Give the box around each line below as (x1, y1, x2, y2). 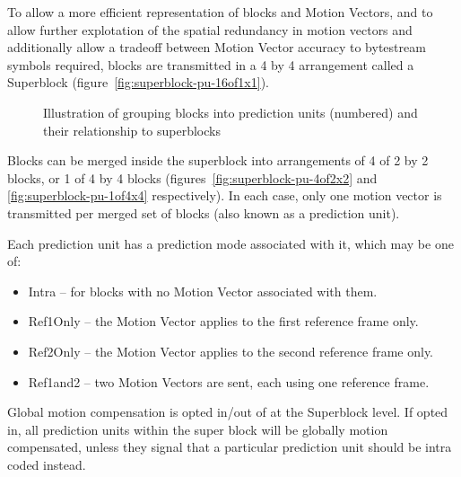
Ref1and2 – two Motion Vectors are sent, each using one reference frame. (28, 372, 430, 391)
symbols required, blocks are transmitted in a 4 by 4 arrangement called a (7, 55, 414, 74)
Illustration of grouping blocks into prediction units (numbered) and (43, 102, 418, 121)
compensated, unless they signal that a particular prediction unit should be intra (7, 437, 452, 456)
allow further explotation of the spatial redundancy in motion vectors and (7, 20, 413, 39)
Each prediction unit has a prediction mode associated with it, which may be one (7, 234, 454, 252)
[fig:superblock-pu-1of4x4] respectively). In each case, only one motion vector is (7, 186, 442, 205)
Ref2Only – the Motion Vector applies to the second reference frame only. (28, 341, 434, 360)
